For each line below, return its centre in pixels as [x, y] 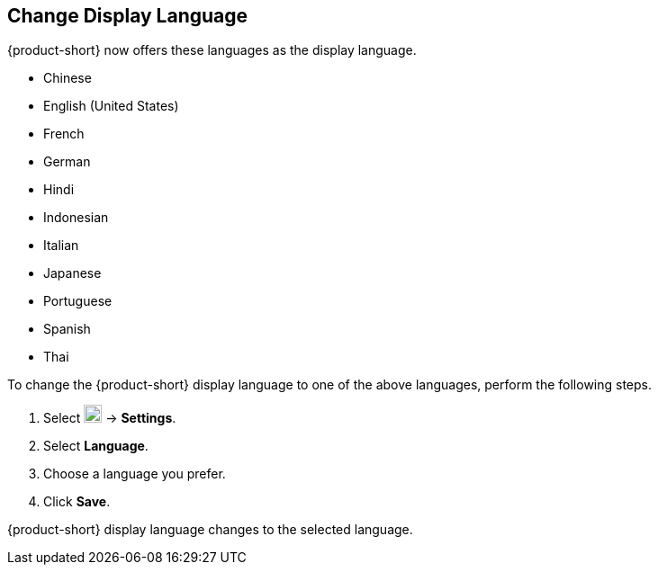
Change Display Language [128, 16]
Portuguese [78, 301]
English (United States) [111, 106]
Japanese [72, 273]
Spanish [67, 329]
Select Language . [96, 446]
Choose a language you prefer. [135, 474]
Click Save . [77, 502]
